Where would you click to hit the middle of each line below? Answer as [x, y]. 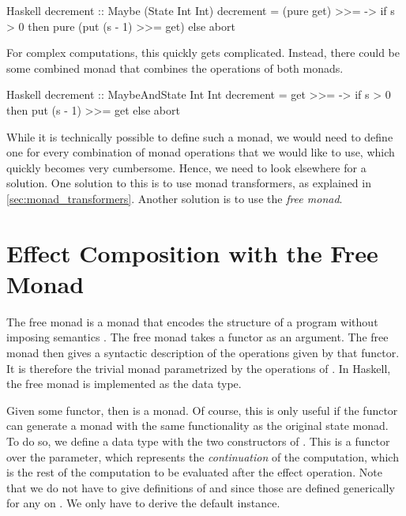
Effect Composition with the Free [192, 252]
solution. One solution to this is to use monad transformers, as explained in [189, 183]
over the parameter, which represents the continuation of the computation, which [203, 456]
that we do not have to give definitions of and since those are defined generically [201, 487]
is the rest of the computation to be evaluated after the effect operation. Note [194, 472]
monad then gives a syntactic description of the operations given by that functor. [203, 353]
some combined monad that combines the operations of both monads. [175, 68]
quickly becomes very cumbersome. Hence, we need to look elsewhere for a [186, 167]
